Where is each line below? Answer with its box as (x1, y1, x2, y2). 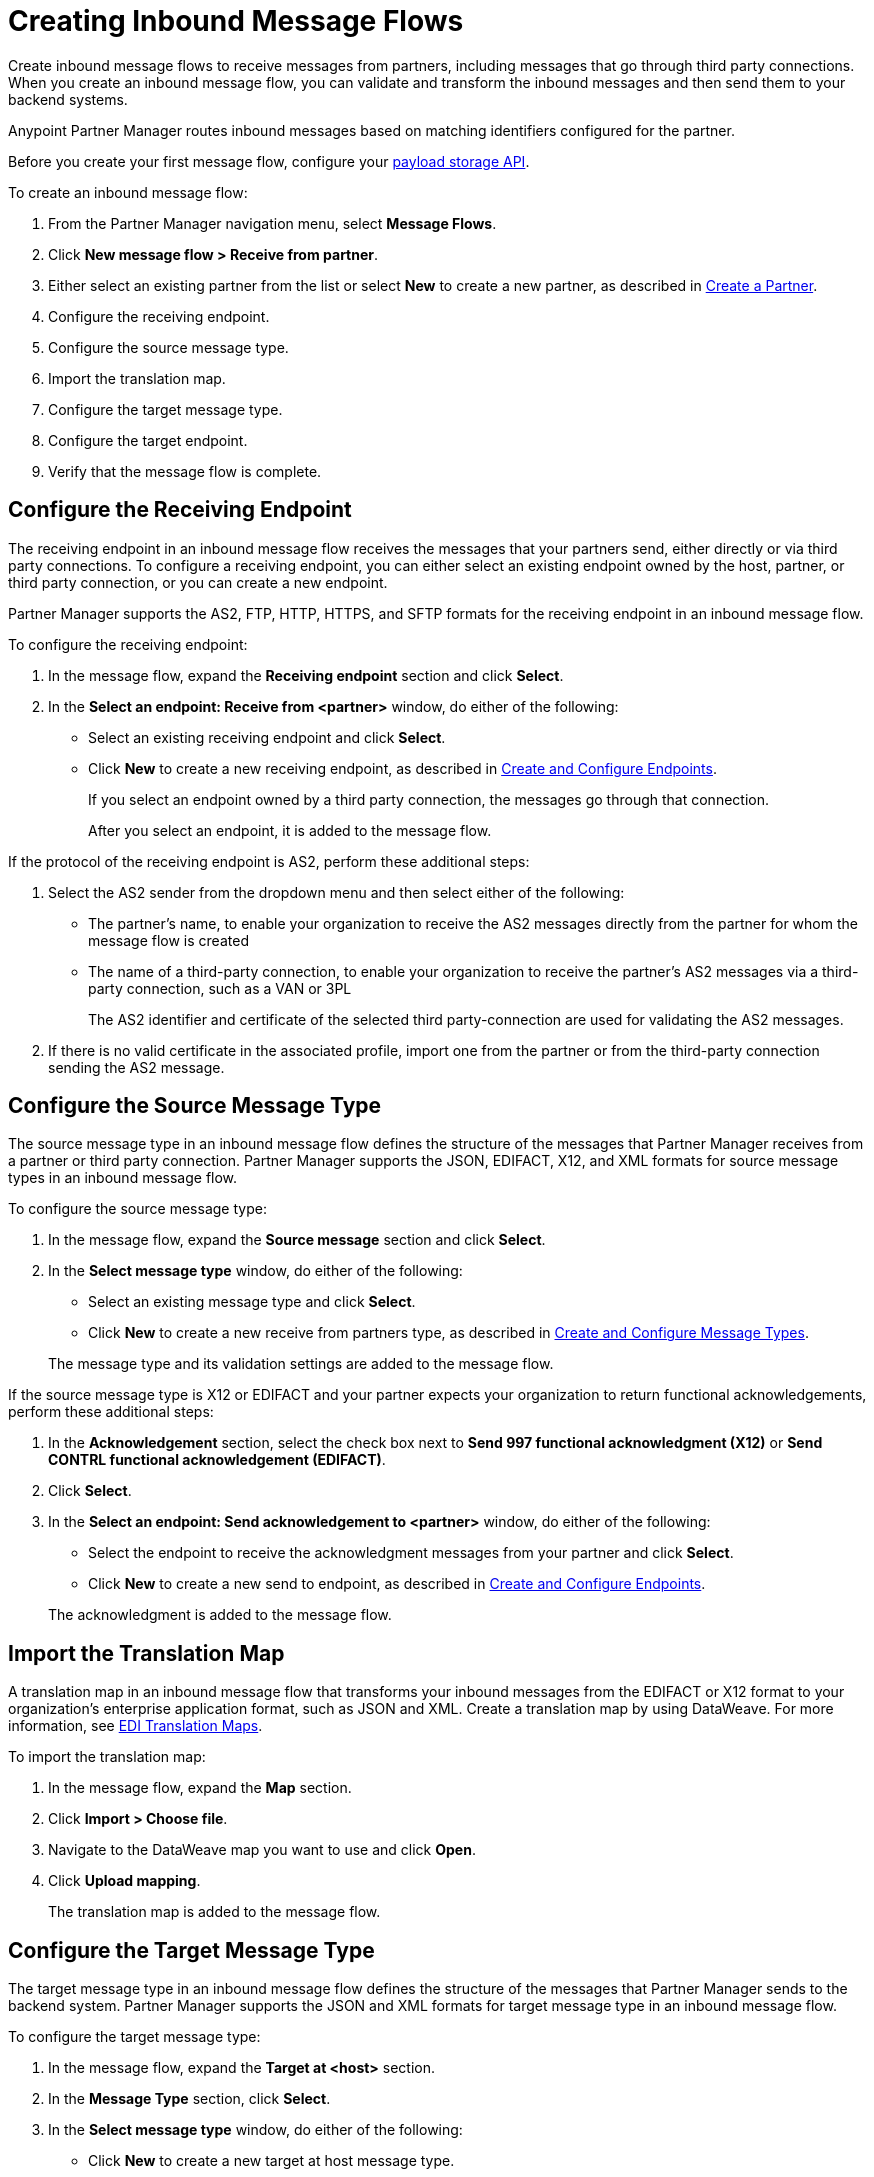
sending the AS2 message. (48, 1058, 225, 1076)
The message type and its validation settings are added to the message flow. (48, 1355, 554, 1373)
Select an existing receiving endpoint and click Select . (88, 728, 446, 746)
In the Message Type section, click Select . (48, 2090, 331, 2108)
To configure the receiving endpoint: (8, 635, 248, 653)
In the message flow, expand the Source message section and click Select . (48, 1231, 546, 1249)
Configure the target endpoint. (48, 431, 248, 449)
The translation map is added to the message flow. (48, 1903, 381, 1921)
